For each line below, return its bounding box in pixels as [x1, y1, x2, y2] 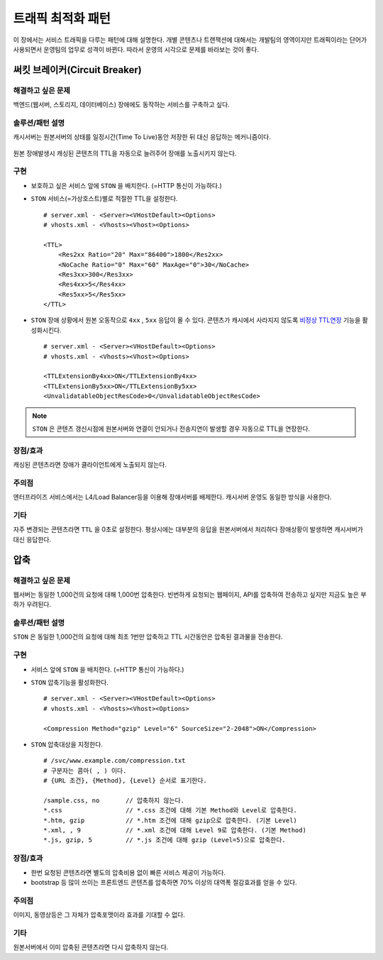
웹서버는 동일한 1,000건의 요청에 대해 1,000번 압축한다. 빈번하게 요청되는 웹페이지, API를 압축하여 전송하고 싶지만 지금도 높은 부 [13, 590, 367, 599]
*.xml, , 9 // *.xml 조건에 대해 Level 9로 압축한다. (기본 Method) [43, 827, 306, 834]
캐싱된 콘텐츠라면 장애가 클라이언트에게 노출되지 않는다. [13, 460, 167, 469]
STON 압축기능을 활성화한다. [30, 678, 109, 686]
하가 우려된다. [13, 600, 52, 609]
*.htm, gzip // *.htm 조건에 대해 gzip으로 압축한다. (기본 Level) [43, 816, 298, 824]
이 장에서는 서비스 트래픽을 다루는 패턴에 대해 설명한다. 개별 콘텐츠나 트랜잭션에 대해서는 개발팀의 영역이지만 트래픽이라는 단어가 [13, 35, 367, 44]
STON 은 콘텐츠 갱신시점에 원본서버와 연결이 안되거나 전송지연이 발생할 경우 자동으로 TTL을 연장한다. [32, 424, 311, 433]
